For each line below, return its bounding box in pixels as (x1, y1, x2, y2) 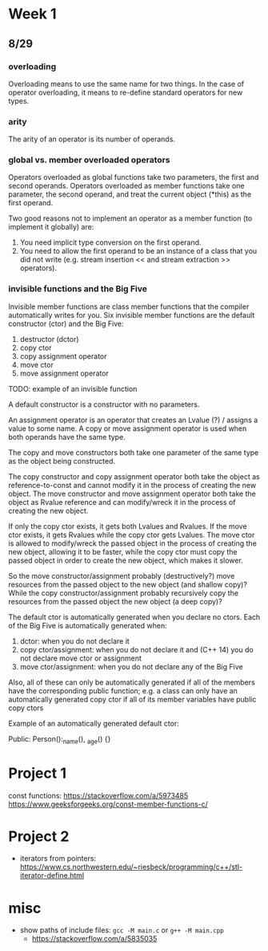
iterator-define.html (19, 871, 85, 880)
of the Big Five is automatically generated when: (8, 620, 167, 630)
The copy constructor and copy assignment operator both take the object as (8, 471, 260, 482)
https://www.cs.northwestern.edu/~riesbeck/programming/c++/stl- (19, 862, 242, 872)
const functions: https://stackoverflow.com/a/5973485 (8, 790, 189, 800)
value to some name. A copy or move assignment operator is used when (8, 423, 247, 433)
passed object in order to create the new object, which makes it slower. (8, 555, 244, 565)
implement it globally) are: (8, 222, 94, 232)
